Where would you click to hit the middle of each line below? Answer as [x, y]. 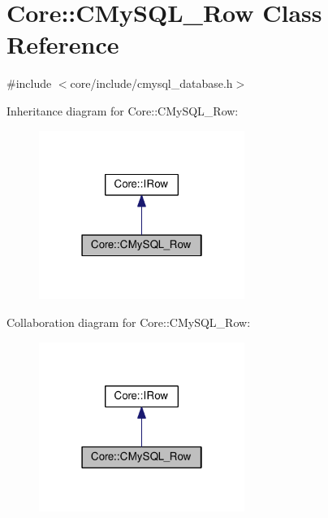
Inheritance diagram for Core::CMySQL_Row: [123, 110]
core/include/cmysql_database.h [151, 83]
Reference [63, 44]
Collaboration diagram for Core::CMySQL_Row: [129, 322]
